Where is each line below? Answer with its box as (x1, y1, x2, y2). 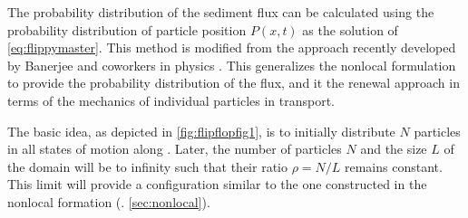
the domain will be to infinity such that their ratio (7, 156, 288, 175)
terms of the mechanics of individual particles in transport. (7, 90, 335, 109)
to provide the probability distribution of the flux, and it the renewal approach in (7, 73, 460, 92)
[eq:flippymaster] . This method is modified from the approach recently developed (7, 38, 456, 57)
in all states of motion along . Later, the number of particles (7, 139, 342, 158)
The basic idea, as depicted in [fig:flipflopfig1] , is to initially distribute (7, 121, 395, 140)
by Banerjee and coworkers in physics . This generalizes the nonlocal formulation (7, 55, 456, 74)
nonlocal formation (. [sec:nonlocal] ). (7, 192, 210, 211)
